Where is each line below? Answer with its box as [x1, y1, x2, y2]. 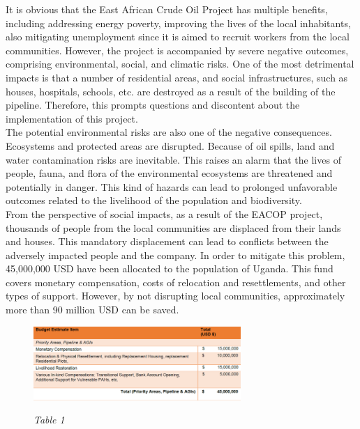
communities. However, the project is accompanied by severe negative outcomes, [6, 42, 349, 57]
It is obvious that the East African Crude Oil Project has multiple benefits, [6, 2, 328, 16]
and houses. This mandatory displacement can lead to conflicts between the [6, 234, 329, 249]
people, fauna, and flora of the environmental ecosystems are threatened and [6, 166, 333, 180]
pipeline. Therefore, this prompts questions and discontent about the [6, 97, 300, 112]
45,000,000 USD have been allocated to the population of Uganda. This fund [6, 261, 333, 276]
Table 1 [33, 412, 65, 427]
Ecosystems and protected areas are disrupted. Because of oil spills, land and [6, 138, 335, 153]
